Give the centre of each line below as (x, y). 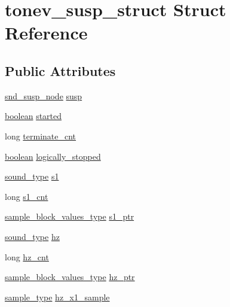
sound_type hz (32, 236)
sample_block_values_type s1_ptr (70, 216)
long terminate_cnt (41, 136)
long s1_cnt (27, 196)
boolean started (33, 116)
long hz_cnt (27, 256)
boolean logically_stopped (53, 156)
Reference (46, 33)
